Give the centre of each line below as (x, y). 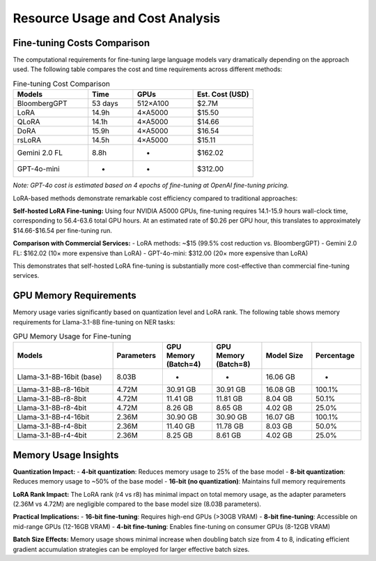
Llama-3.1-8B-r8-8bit (52, 399)
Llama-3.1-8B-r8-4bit (52, 408)
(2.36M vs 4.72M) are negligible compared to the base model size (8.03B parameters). (137, 504)
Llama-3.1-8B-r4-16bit (53, 417)
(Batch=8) (233, 364)
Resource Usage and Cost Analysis (117, 18)
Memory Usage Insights (66, 455)
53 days (105, 103)
